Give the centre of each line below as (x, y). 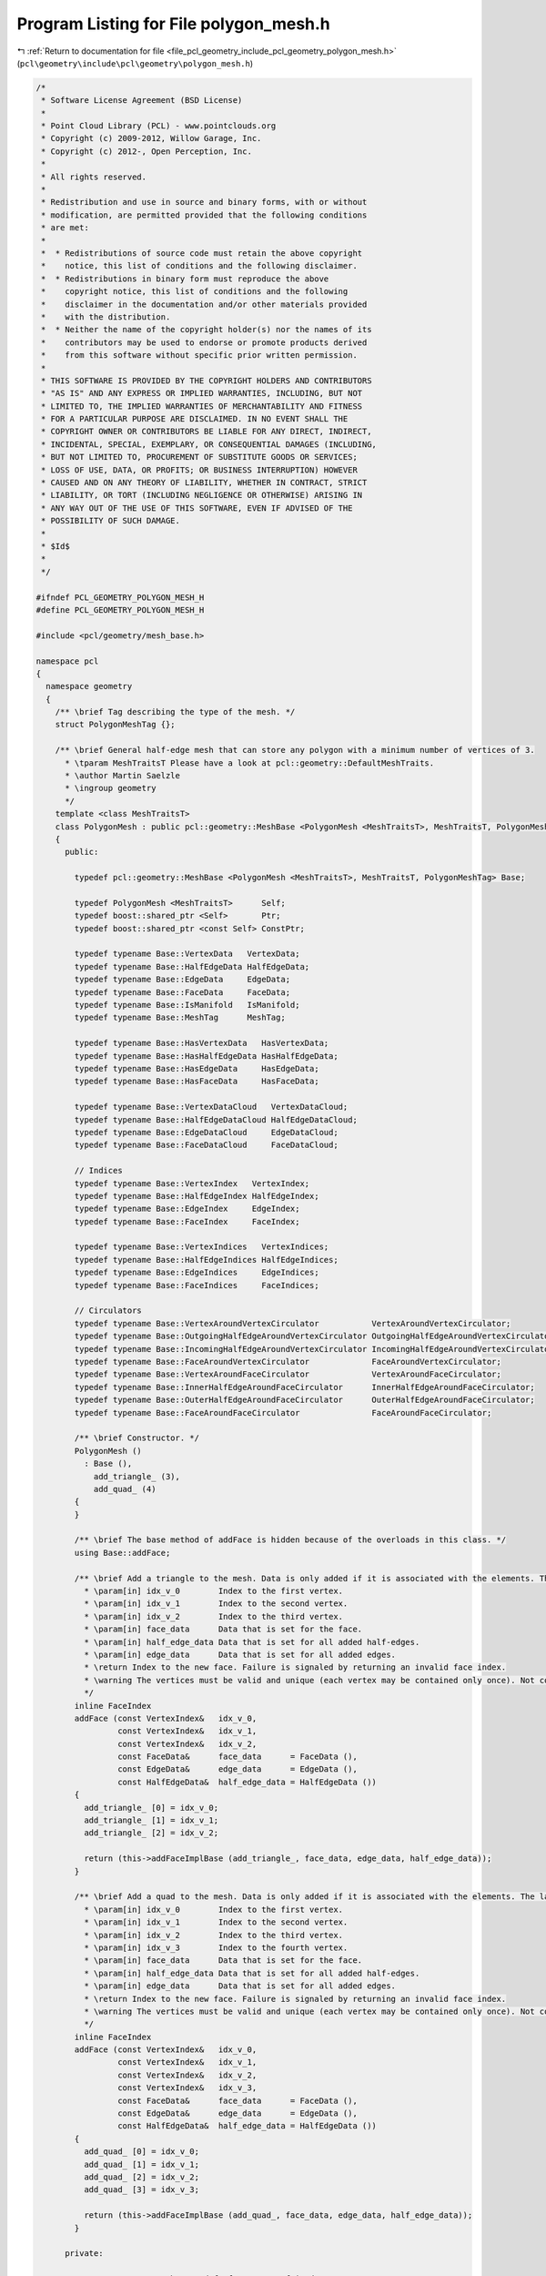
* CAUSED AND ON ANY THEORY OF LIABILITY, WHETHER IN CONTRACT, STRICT (204, 483)
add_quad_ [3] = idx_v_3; (142, 2190)
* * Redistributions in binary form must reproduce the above (185, 279)
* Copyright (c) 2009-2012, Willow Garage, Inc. (152, 138)
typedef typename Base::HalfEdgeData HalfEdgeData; (192, 966)
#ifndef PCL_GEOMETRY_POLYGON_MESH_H (120, 597)
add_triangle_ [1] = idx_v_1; (151, 1820)
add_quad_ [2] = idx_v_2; (142, 2177)
